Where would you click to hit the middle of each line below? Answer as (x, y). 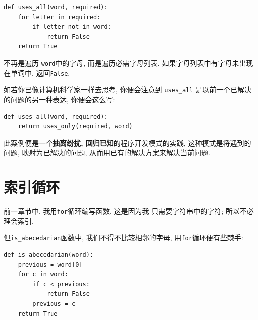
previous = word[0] (50, 265)
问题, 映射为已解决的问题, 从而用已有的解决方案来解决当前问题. (107, 152)
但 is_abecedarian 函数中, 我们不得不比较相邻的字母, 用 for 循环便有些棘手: (124, 238)
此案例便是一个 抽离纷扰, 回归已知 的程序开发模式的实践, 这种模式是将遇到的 (128, 142)
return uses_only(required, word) (75, 126)
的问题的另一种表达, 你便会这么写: (60, 99)
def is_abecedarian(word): (49, 255)
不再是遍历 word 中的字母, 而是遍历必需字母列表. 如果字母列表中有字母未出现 (129, 62)
